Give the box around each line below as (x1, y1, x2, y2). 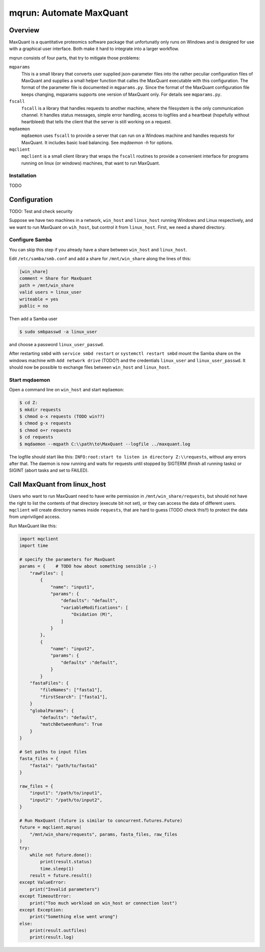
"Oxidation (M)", (71, 612, 113, 617)
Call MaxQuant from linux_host (9, 480, 106, 489)
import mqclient (19, 536, 59, 542)
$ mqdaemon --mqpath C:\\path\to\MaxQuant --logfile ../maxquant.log (19, 441, 190, 447)
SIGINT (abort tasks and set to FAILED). (9, 467, 89, 473)
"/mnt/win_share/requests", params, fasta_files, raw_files (29, 831, 178, 837)
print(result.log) (29, 934, 74, 940)
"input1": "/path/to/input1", (29, 790, 103, 796)
